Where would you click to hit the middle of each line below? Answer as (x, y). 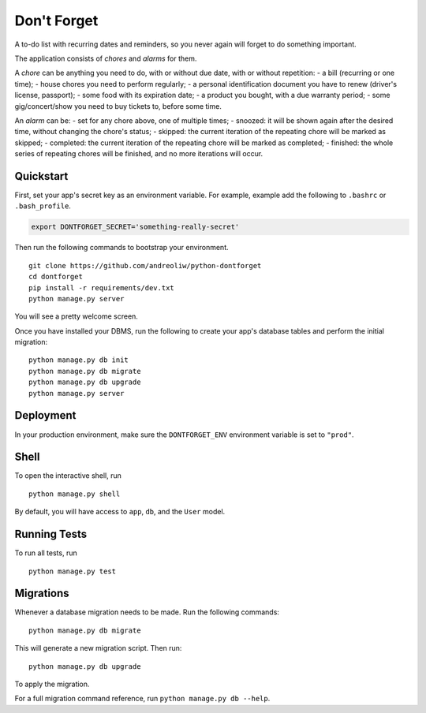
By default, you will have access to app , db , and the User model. (120, 512)
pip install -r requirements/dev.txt (102, 287)
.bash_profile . (43, 206)
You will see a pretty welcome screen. (76, 316)
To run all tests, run (46, 553)
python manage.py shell (75, 494)
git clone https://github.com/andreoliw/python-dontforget (145, 265)
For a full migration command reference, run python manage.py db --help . (142, 699)
